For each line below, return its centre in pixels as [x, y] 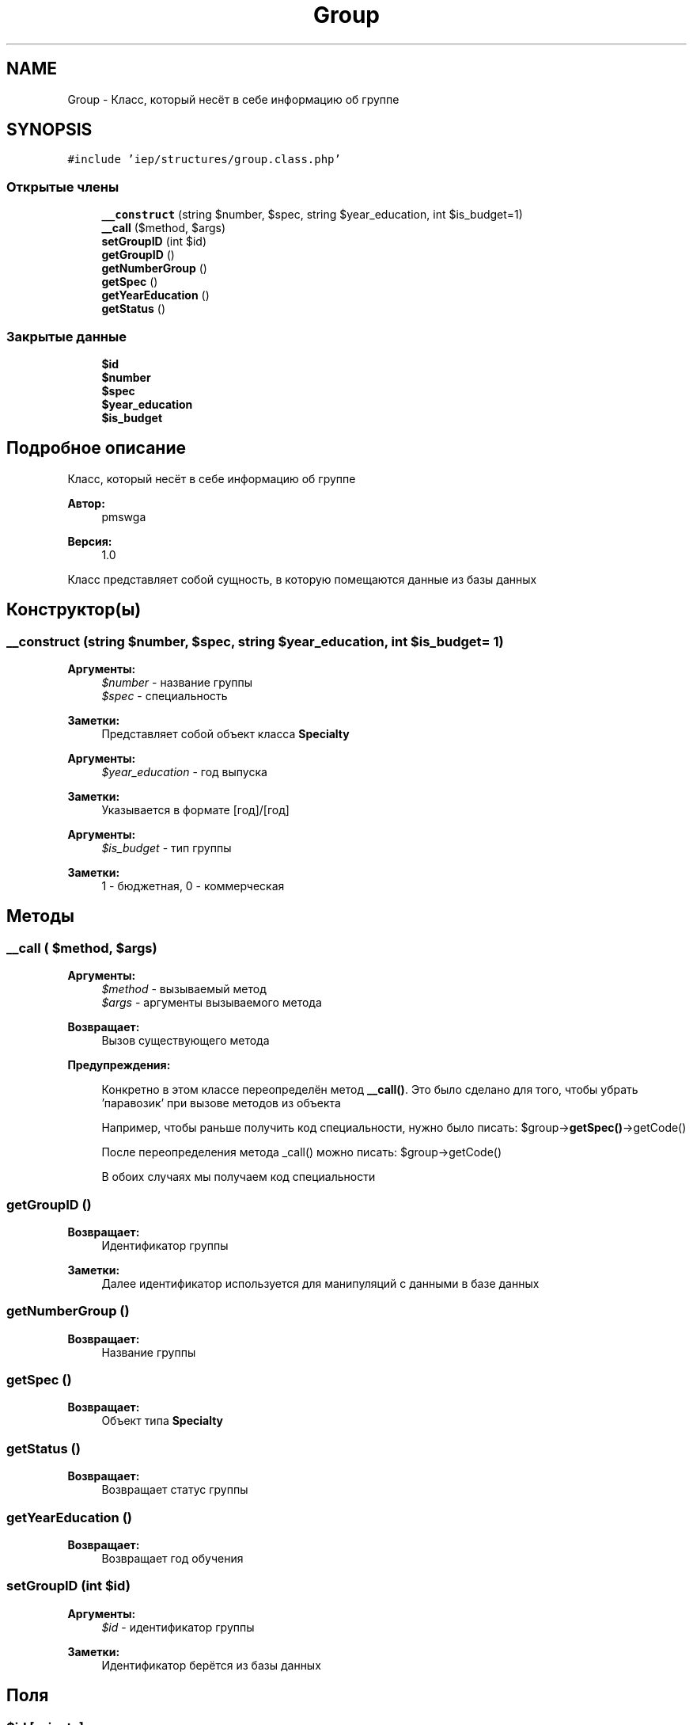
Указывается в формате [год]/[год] [195, 810]
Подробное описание [96, 448]
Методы [40, 916]
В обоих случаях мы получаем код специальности [239, 1177]
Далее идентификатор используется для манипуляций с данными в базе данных [320, 1283]
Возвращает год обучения [172, 1558]
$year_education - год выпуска [184, 772]
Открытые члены [63, 187]
